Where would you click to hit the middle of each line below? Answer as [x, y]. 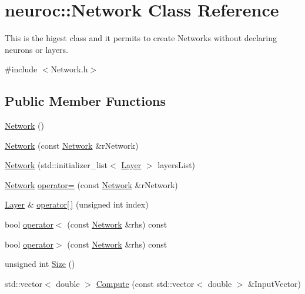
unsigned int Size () [40, 264]
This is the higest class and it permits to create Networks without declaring [141, 38]
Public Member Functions [85, 101]
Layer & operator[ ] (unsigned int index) [77, 204]
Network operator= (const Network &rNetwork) [91, 184]
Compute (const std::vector [145, 283]
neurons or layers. [36, 49]
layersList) [177, 165]
